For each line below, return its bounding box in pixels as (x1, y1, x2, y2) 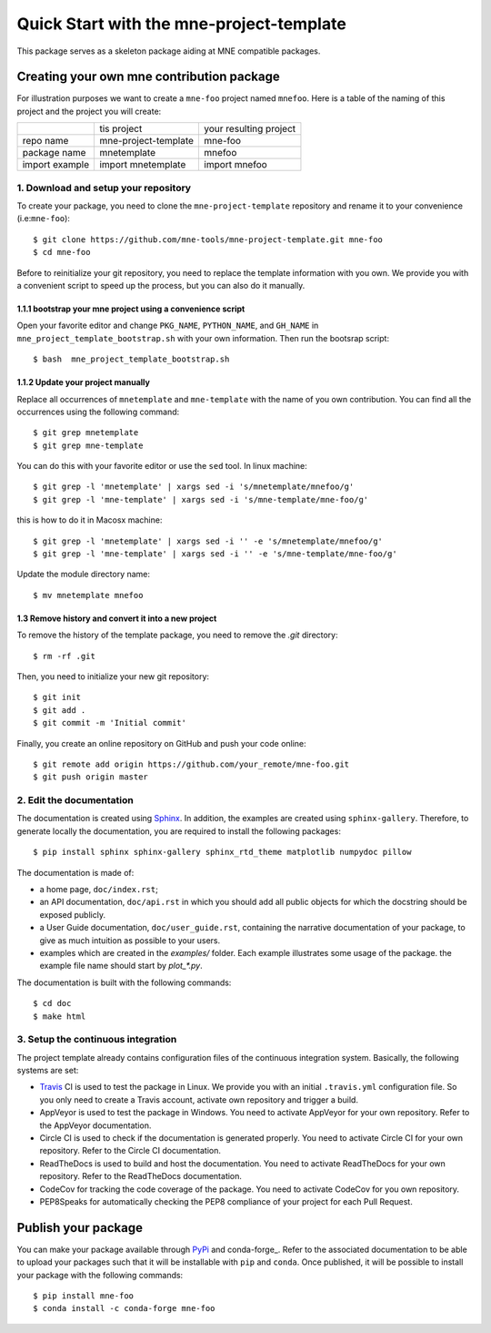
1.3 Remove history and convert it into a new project (16, 613, 217, 624)
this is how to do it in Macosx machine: (16, 514, 163, 525)
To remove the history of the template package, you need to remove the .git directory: (16, 629, 338, 641)
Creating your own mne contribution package (16, 69, 281, 85)
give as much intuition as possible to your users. (39, 934, 221, 946)
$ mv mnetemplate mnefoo (33, 590, 144, 600)
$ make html (33, 1011, 86, 1022)
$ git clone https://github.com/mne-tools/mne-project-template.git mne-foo (33, 234, 384, 245)
